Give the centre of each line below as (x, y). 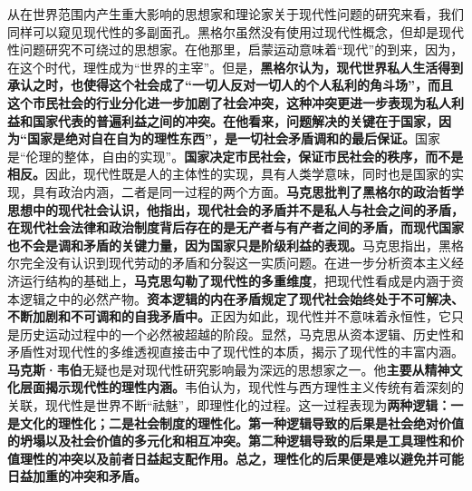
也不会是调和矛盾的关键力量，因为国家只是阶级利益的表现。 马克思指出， (223, 245)
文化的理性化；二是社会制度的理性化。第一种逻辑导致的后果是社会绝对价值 (241, 422)
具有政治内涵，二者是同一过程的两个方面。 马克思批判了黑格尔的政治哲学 (248, 191)
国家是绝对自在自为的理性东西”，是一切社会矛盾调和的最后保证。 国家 (233, 138)
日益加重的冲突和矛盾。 (77, 476)
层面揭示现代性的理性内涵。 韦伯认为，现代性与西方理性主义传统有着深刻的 (241, 387)
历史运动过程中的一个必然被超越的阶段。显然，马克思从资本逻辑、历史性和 (241, 334)
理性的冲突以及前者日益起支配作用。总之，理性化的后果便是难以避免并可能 (241, 458)
